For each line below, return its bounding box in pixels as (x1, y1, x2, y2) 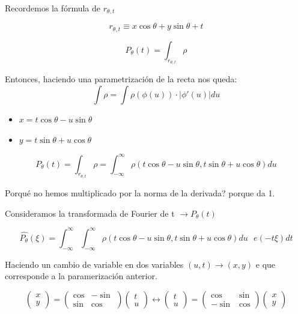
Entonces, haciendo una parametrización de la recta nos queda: (5, 73, 237, 85)
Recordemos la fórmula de (5, 2, 100, 14)
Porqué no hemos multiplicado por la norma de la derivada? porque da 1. (5, 187, 275, 199)
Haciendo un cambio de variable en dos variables (5, 258, 184, 270)
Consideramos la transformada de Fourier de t (5, 207, 175, 219)
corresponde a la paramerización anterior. (5, 270, 157, 282)
